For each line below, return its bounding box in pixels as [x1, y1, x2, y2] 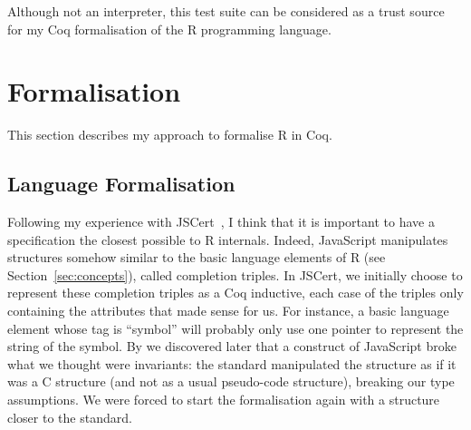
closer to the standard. [7, 407, 132, 426]
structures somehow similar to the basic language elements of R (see [7, 248, 386, 267]
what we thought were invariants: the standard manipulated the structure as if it [7, 354, 457, 373]
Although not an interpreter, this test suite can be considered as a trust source [7, 2, 445, 20]
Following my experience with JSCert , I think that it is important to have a [7, 212, 435, 231]
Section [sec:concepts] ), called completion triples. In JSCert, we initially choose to [7, 265, 463, 284]
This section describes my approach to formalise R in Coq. [7, 125, 332, 144]
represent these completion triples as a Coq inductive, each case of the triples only [7, 283, 464, 302]
